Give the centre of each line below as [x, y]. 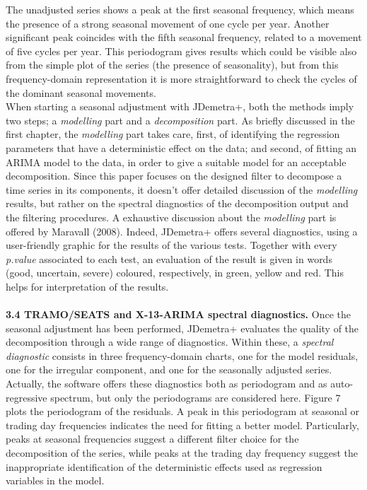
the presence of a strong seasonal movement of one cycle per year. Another [168, 23]
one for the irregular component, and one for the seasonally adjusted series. [169, 369]
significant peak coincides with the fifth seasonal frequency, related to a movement [184, 37]
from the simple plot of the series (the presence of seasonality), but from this [172, 65]
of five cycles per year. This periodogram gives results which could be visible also [181, 51]
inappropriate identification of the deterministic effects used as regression [164, 466]
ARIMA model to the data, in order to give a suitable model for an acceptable [176, 162]
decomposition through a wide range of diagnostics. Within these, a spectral [170, 342]
